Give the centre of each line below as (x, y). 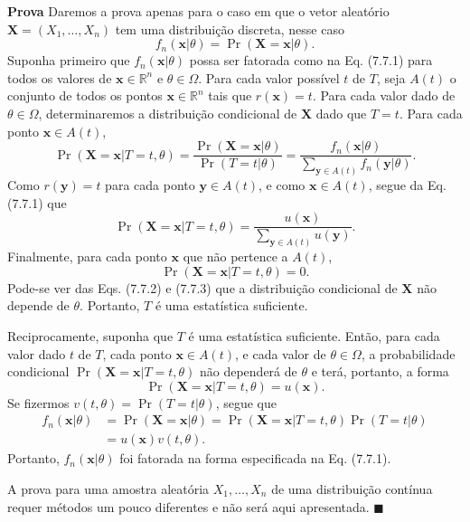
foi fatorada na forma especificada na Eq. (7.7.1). (255, 458)
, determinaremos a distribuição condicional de (168, 113)
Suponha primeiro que (69, 60)
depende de (38, 305)
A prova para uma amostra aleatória (108, 489)
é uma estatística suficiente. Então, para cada (314, 335)
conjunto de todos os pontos (85, 95)
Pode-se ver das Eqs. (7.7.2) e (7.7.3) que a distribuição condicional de (202, 287)
